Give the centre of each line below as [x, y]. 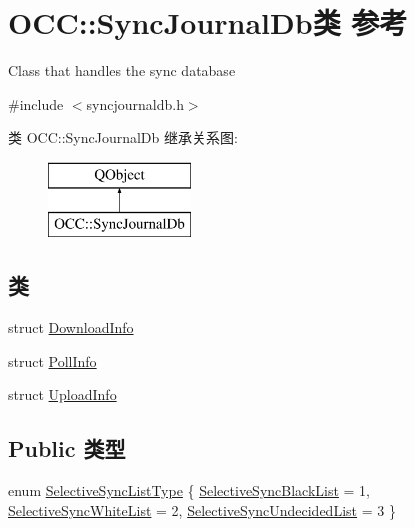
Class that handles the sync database [122, 70]
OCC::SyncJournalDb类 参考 [208, 22]
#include [36, 103]
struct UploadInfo [62, 394]
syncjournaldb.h [135, 103]
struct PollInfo [52, 360]
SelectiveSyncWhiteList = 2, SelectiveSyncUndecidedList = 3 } [202, 509]
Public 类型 [67, 448]
